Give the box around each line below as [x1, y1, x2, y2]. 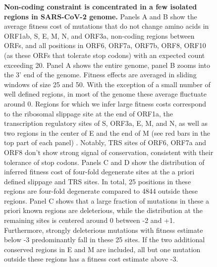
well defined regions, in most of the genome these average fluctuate [4, 89, 207, 99]
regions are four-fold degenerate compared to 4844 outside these [4, 186, 198, 196]
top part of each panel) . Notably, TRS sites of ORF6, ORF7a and [4, 137, 206, 148]
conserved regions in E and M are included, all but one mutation [4, 244, 201, 254]
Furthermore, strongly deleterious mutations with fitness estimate [4, 224, 203, 235]
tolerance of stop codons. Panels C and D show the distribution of [4, 157, 205, 167]
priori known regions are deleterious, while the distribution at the [4, 205, 203, 215]
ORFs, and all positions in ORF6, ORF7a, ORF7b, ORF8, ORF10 [4, 40, 206, 51]
